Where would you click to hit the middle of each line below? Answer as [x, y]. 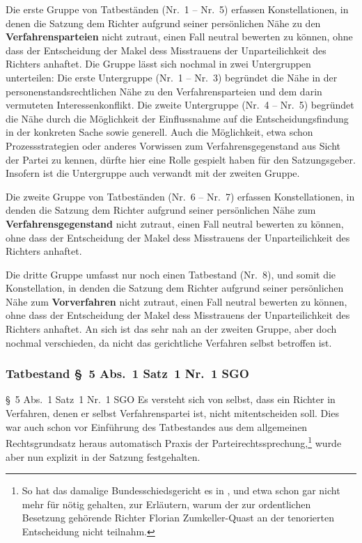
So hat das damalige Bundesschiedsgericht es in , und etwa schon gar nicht [181, 490]
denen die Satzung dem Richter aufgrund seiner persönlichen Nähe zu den [163, 23]
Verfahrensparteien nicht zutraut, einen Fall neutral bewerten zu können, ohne [179, 37]
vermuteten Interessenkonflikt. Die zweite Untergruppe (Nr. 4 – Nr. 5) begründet [180, 105]
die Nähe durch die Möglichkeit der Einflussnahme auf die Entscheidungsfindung [177, 118]
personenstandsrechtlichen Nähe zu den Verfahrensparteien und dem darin [164, 91]
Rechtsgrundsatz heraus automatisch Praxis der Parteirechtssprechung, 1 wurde [174, 442]
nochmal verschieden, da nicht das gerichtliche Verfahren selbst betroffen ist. [169, 342]
